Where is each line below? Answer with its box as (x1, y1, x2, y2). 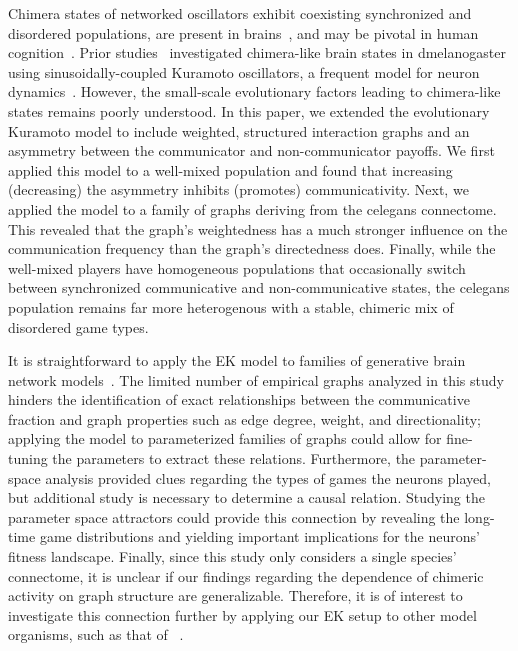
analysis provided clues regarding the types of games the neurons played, (45, 467, 491, 488)
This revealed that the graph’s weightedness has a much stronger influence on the (8, 218, 508, 239)
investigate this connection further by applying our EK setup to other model (8, 604, 477, 625)
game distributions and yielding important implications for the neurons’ (39, 526, 480, 547)
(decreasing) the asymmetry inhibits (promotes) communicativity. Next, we (8, 179, 469, 200)
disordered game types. (8, 316, 149, 337)
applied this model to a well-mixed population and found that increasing (8, 159, 453, 180)
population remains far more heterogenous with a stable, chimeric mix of (8, 296, 454, 317)
